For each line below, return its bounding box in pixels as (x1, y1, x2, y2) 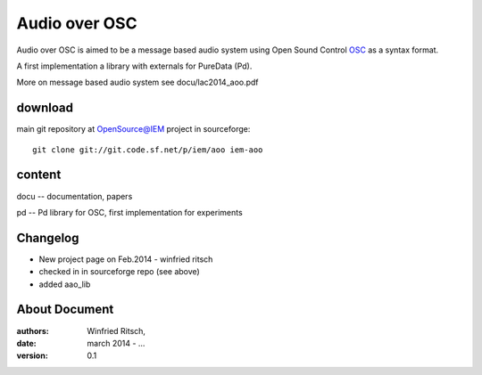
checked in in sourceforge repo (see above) (38, 266, 200, 277)
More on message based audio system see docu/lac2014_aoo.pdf (16, 77, 259, 88)
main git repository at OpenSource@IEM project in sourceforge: (16, 124, 251, 135)
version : (16, 350, 48, 361)
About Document (16, 302, 114, 317)
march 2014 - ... (87, 338, 145, 348)
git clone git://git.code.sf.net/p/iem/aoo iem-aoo (32, 144, 263, 155)
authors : (16, 325, 49, 336)
